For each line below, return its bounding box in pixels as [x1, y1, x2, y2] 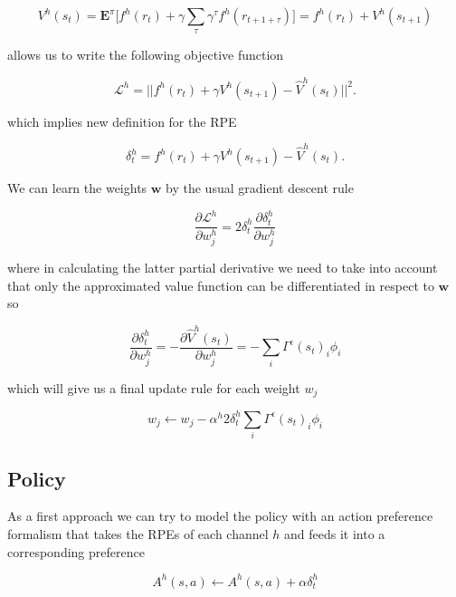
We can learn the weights [7, 178, 147, 197]
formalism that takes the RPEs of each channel [7, 524, 269, 543]
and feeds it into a [284, 524, 385, 543]
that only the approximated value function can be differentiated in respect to [7, 275, 434, 294]
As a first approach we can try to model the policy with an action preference [7, 506, 433, 525]
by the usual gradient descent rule [166, 178, 354, 197]
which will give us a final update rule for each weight [7, 378, 300, 397]
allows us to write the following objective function [7, 45, 284, 64]
